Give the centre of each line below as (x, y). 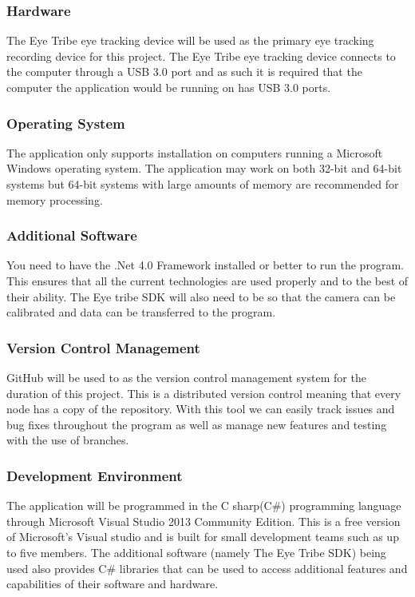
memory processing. (55, 199)
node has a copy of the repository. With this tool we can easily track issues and (201, 409)
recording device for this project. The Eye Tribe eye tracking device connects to (201, 56)
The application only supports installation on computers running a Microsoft (195, 152)
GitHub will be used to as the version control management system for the (186, 377)
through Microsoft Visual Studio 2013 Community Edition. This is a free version (204, 521)
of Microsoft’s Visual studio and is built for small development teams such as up (203, 537)
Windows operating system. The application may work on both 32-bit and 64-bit (204, 168)
